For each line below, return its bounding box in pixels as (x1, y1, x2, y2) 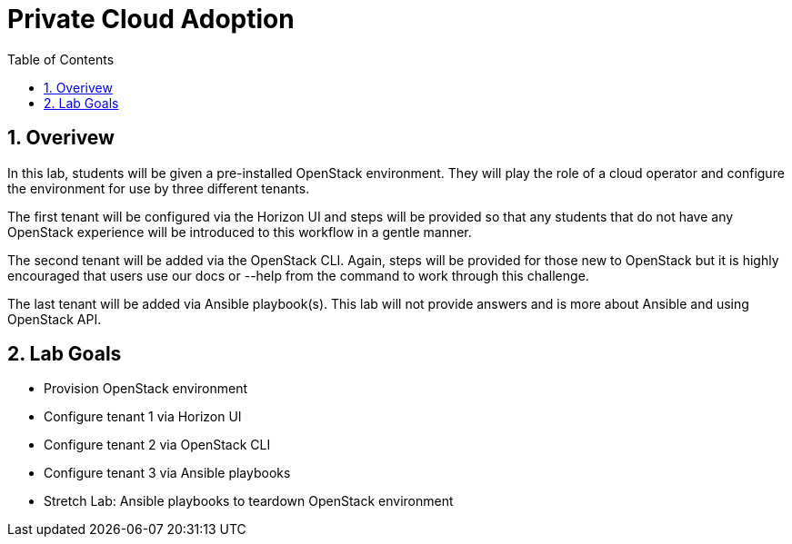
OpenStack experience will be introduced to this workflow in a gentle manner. (7, 223, 472, 240)
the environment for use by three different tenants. (7, 180, 310, 196)
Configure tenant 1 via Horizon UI (44, 409, 242, 425)
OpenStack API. (7, 311, 102, 327)
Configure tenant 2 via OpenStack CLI (44, 437, 271, 453)
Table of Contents (7, 51, 115, 67)
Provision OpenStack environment (44, 381, 248, 397)
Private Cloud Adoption (7, 4, 295, 35)
